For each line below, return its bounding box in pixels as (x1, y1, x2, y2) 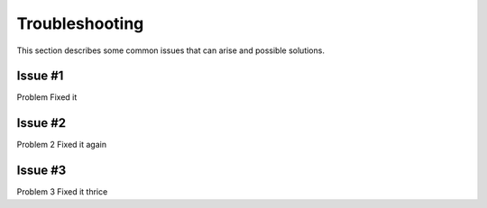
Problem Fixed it (16, 92, 78, 103)
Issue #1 (16, 68, 64, 84)
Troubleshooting (16, 14, 144, 33)
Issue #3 (16, 163, 67, 178)
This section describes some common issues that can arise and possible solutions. (16, 45, 325, 56)
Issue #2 (16, 115, 67, 131)
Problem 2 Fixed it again (16, 140, 107, 150)
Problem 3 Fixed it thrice (16, 186, 108, 197)
